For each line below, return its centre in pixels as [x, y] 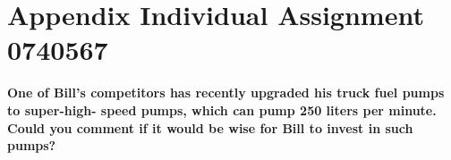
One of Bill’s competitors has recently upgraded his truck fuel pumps [226, 93]
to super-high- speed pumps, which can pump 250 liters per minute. [222, 109]
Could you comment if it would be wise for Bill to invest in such [210, 127]
